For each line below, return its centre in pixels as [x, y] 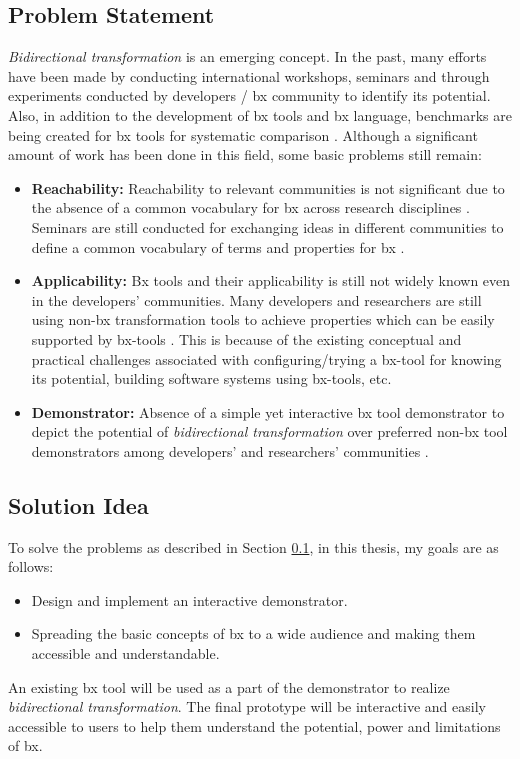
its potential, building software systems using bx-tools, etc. [211, 378]
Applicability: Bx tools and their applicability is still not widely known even [271, 280]
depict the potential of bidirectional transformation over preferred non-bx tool [269, 431]
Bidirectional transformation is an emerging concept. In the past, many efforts [247, 56]
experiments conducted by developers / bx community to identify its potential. [249, 95]
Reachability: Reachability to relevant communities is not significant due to [268, 187]
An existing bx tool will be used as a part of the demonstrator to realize [229, 686]
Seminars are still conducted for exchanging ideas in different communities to [267, 226]
